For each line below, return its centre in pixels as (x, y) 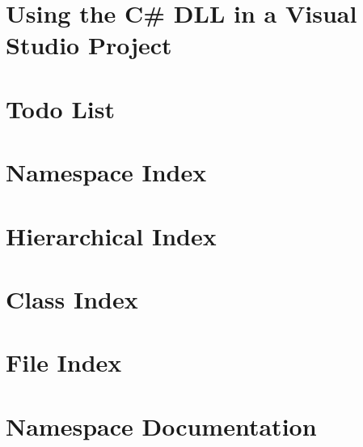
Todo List (60, 108)
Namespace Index (106, 172)
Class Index (72, 298)
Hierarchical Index (111, 235)
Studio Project (89, 45)
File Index (64, 362)
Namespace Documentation (161, 426)
